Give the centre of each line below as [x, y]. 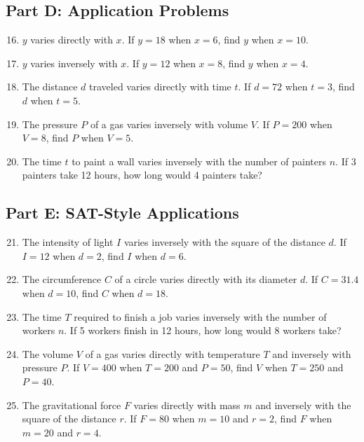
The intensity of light [68, 242]
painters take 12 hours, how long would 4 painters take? [142, 175]
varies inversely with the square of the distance [224, 242]
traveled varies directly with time [160, 87]
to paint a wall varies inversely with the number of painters [199, 161]
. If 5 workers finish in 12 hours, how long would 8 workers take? [203, 330]
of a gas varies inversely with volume [169, 124]
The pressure [50, 124]
